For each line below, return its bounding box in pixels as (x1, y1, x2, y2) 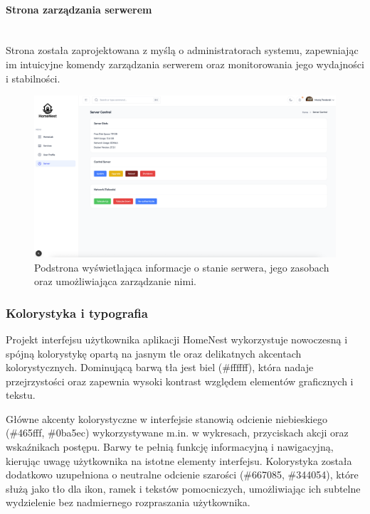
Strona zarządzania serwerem (6, 1, 152, 16)
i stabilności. (6, 70, 60, 85)
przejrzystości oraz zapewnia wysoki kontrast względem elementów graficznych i (6, 373, 354, 388)
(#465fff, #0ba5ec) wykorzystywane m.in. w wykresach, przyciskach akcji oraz (6, 425, 349, 440)
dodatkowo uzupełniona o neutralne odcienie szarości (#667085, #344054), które (6, 467, 359, 482)
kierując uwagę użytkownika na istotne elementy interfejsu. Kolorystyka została (6, 453, 352, 468)
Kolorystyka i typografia (6, 304, 148, 321)
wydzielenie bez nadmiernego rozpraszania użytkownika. (6, 495, 250, 510)
